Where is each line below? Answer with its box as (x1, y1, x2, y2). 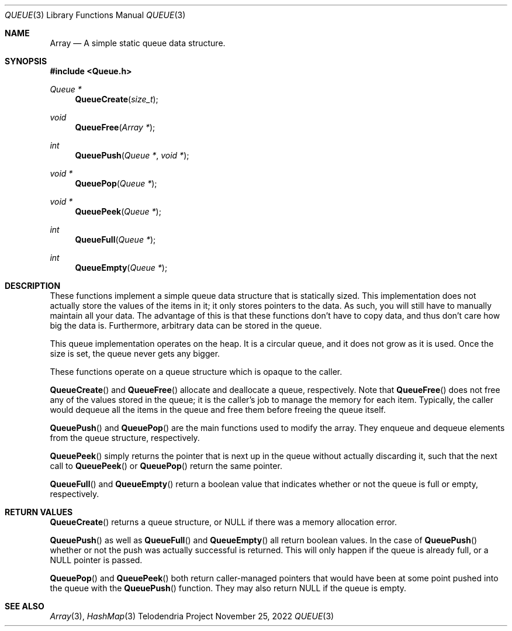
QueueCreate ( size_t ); (75, 94, 158, 104)
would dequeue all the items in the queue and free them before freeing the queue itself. (50, 405, 386, 415)
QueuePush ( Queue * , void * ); (75, 150, 189, 160)
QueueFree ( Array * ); (75, 122, 155, 132)
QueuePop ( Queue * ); (75, 178, 157, 188)
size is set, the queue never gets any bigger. (50, 349, 220, 358)
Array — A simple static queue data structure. (50, 38, 226, 48)
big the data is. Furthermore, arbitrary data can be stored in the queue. (50, 320, 322, 330)
